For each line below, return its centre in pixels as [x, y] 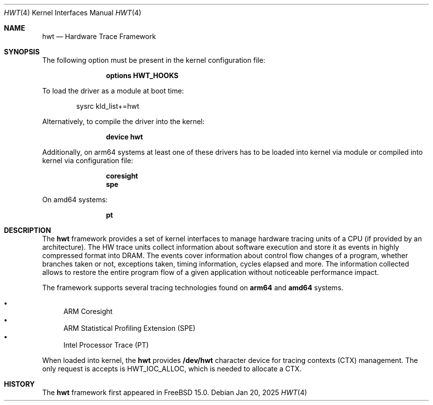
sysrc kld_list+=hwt [108, 106]
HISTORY [20, 384]
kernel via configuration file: [88, 160]
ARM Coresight [88, 311]
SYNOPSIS [22, 52]
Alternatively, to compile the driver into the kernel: [123, 121]
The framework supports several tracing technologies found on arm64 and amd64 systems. [193, 288]
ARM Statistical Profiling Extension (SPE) [130, 328]
